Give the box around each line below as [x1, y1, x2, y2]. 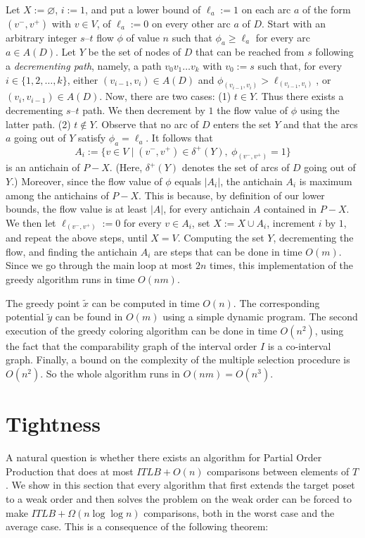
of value [126, 30, 160, 44]
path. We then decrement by [82, 103, 205, 118]
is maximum [299, 173, 352, 188]
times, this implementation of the [210, 258, 353, 273]
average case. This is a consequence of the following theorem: [6, 519, 269, 534]
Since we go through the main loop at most [6, 258, 193, 273]
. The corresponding [233, 295, 320, 310]
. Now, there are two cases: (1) [99, 89, 231, 104]
